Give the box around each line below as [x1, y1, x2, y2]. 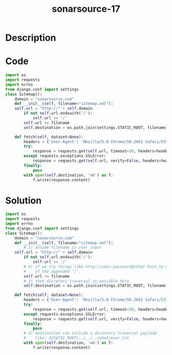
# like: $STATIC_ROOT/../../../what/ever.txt [24, 335, 130, 341]
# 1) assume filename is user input [24, 245, 102, 250]
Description [5, 32, 56, 44]
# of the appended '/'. [24, 269, 81, 274]
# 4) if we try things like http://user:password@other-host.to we [24, 264, 170, 269]
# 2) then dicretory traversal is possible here [24, 278, 130, 284]
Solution [5, 195, 42, 206]
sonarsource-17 [52, 3, 120, 15]
